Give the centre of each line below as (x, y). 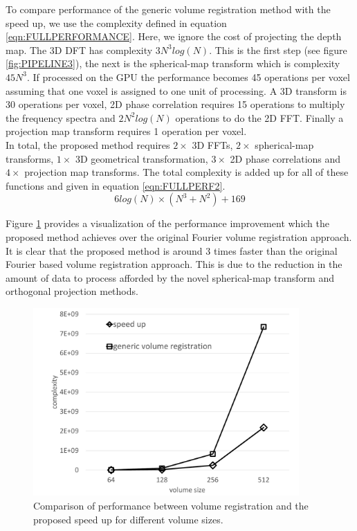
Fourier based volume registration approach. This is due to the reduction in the (174, 264)
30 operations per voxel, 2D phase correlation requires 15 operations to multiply (175, 104)
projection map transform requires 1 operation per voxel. (126, 131)
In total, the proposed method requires (88, 144)
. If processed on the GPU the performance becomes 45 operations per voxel (188, 76)
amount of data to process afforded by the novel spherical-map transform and (170, 277)
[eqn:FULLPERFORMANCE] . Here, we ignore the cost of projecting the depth (174, 36)
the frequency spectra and (61, 117)
